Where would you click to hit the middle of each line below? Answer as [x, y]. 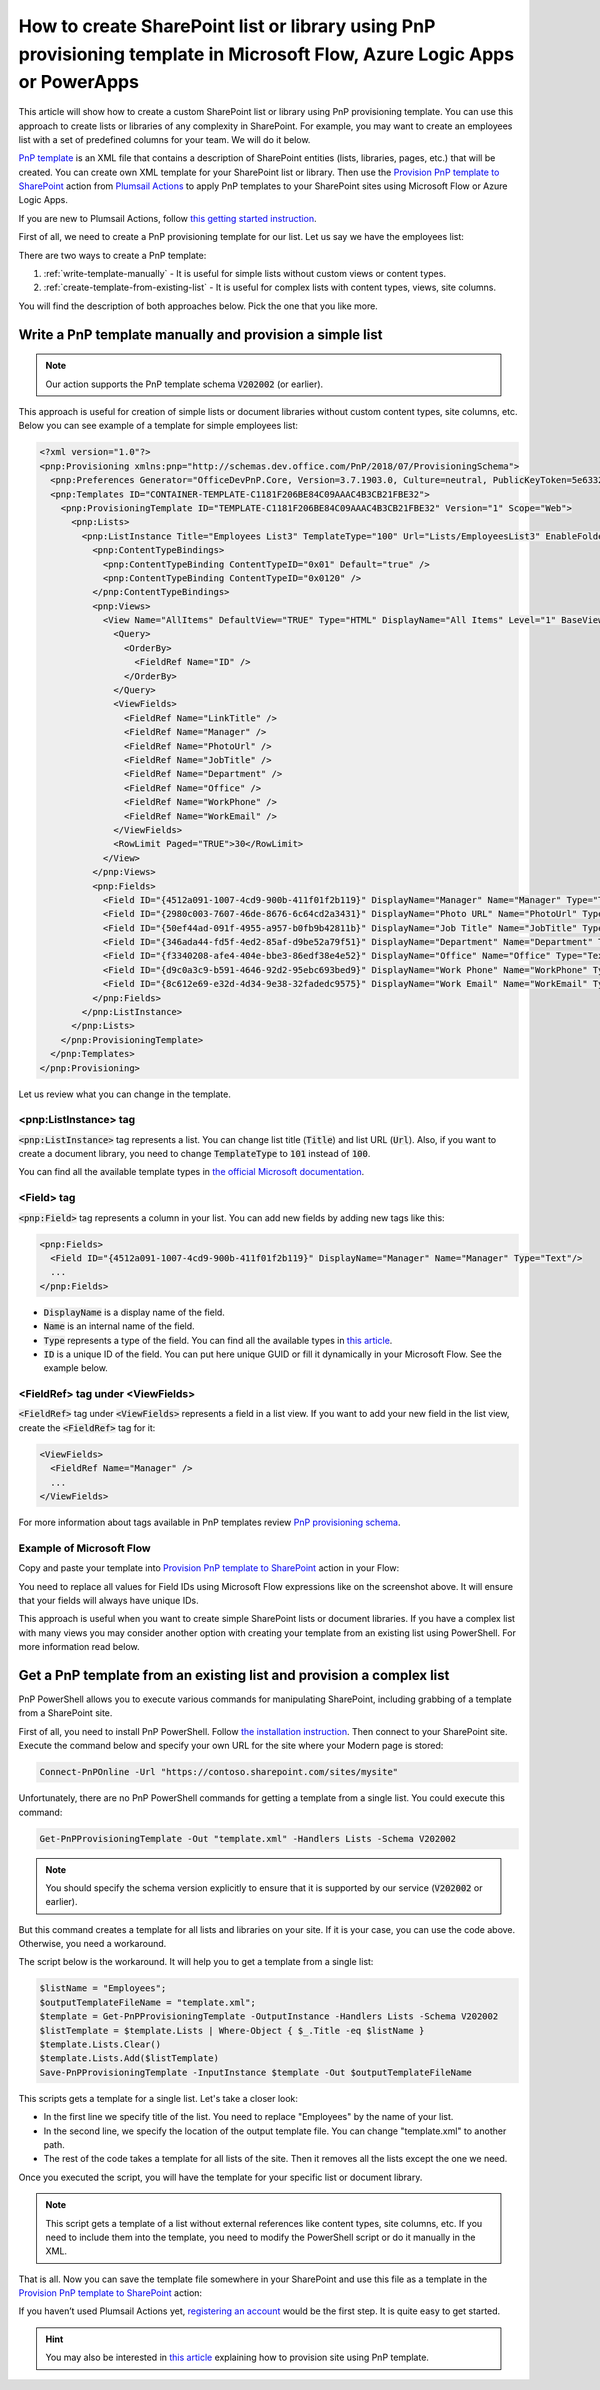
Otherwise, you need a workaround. [92, 1944]
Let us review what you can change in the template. [125, 1094]
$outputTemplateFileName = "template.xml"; [148, 2002]
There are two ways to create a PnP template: [112, 255]
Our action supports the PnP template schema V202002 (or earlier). [184, 384]
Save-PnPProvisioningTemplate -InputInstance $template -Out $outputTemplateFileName [255, 2072]
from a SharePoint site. [65, 1713]
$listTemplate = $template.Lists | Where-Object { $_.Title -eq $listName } [232, 2030]
